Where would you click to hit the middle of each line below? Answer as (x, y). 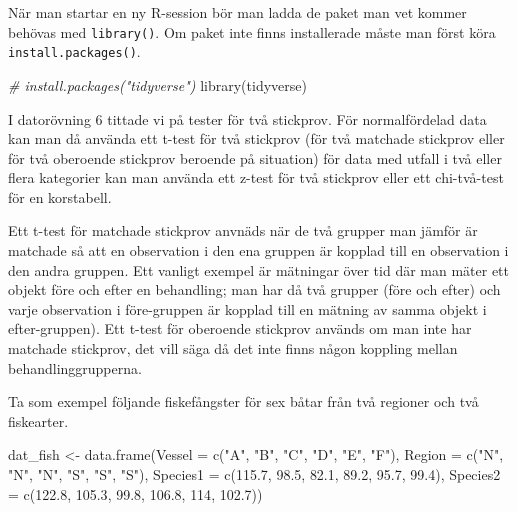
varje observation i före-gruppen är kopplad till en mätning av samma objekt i (247, 308)
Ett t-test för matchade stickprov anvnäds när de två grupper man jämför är (243, 230)
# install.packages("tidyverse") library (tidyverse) (157, 84)
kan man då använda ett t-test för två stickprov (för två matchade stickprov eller (256, 138)
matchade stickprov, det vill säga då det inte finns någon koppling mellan (233, 348)
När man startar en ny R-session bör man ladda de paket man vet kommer (237, 12)
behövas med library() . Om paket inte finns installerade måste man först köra (252, 31)
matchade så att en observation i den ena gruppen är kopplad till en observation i (258, 250)
